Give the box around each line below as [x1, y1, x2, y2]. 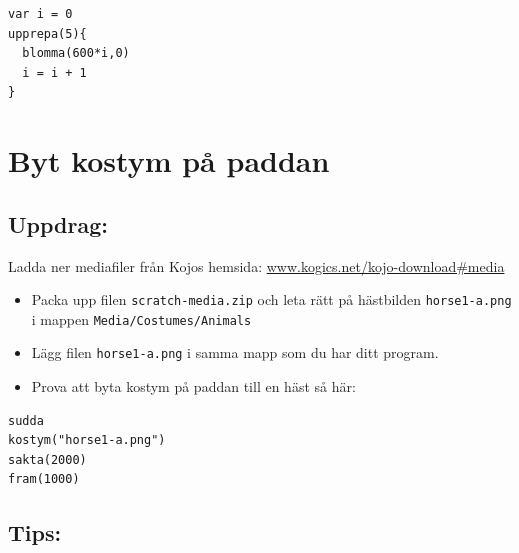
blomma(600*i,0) [22, 46, 130, 61]
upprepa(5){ [8, 26, 87, 41]
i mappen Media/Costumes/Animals [31, 308, 252, 329]
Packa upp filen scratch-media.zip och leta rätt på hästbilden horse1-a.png [31, 289, 512, 310]
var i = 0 [8, 7, 73, 21]
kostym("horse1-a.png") [8, 433, 166, 448]
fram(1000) [8, 472, 80, 487]
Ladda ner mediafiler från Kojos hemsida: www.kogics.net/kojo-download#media [8, 255, 505, 276]
